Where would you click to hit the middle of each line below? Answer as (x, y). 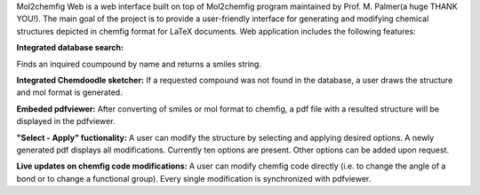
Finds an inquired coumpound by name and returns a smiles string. (139, 64)
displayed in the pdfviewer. (66, 121)
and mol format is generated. (70, 92)
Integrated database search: (70, 48)
